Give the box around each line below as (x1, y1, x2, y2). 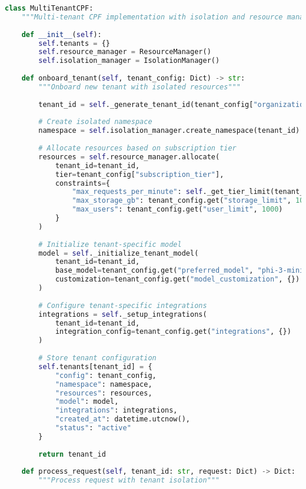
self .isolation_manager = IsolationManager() (38, 56, 220, 65)
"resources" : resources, (55, 388, 152, 397)
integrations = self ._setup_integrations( (38, 310, 207, 319)
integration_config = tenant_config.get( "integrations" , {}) (55, 327, 291, 336)
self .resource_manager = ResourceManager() (38, 48, 211, 56)
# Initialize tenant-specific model (38, 240, 182, 249)
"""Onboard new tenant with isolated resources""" (38, 82, 241, 91)
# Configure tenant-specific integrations (38, 301, 207, 310)
